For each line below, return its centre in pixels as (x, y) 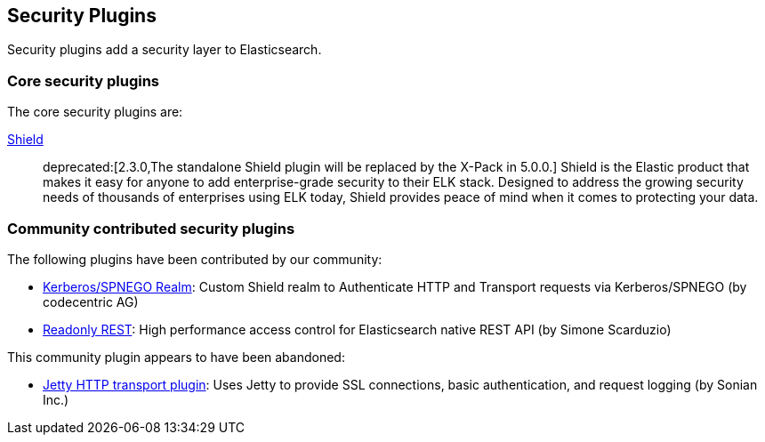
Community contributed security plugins (151, 228)
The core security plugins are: (95, 112)
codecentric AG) (91, 301)
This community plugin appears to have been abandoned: (176, 357)
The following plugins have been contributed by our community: (195, 259)
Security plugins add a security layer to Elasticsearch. (165, 50)
